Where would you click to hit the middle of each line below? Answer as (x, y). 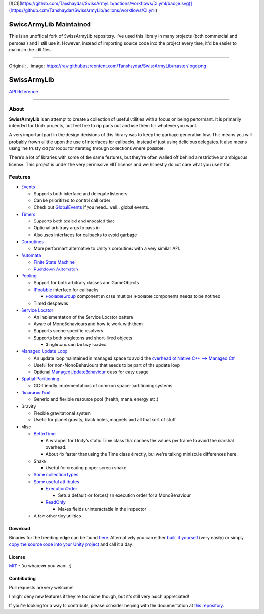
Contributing (22, 578)
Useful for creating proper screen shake (86, 468)
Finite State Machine (54, 262)
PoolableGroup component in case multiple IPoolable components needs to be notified (133, 296)
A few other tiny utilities (57, 516)
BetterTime (44, 434)
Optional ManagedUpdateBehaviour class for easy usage (91, 372)
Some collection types (56, 475)
